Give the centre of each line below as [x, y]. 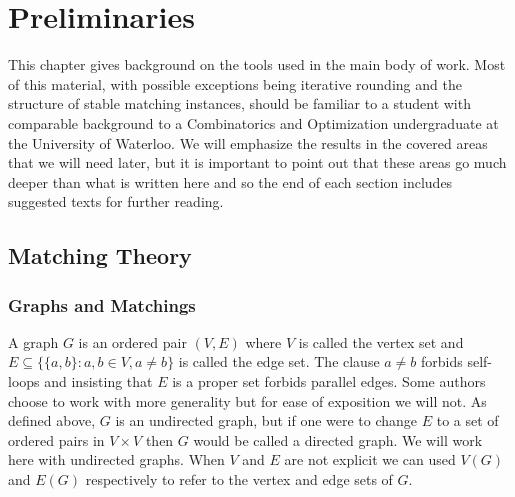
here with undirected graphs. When [116, 459]
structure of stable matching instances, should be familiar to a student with [239, 103]
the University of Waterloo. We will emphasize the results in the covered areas [248, 142]
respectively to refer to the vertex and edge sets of [239, 479]
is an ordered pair [132, 341]
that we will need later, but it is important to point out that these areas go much [257, 162]
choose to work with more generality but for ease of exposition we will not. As [247, 400]
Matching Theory [100, 255]
